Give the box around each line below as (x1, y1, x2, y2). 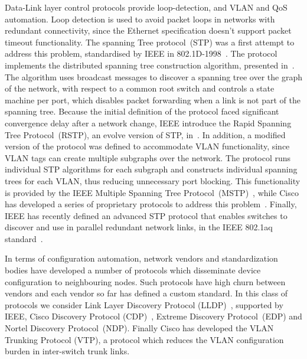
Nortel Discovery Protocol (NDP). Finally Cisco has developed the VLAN (5, 322, 274, 334)
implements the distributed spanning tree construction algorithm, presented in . (5, 58, 295, 71)
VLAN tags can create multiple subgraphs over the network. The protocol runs (5, 151, 291, 164)
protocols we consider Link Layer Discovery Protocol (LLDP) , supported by (5, 298, 283, 311)
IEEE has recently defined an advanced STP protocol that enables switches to (5, 209, 288, 221)
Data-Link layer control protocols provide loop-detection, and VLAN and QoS (5, 1, 288, 13)
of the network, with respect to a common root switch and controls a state (5, 82, 275, 94)
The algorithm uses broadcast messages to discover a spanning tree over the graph (5, 70, 303, 83)
